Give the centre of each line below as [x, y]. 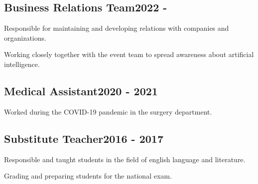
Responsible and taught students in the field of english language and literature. [125, 159]
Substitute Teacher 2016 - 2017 [84, 138]
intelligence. [22, 64]
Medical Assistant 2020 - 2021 [81, 91]
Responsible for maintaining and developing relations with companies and [117, 28]
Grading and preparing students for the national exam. [88, 176]
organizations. [25, 37]
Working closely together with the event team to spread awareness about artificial [129, 54]
